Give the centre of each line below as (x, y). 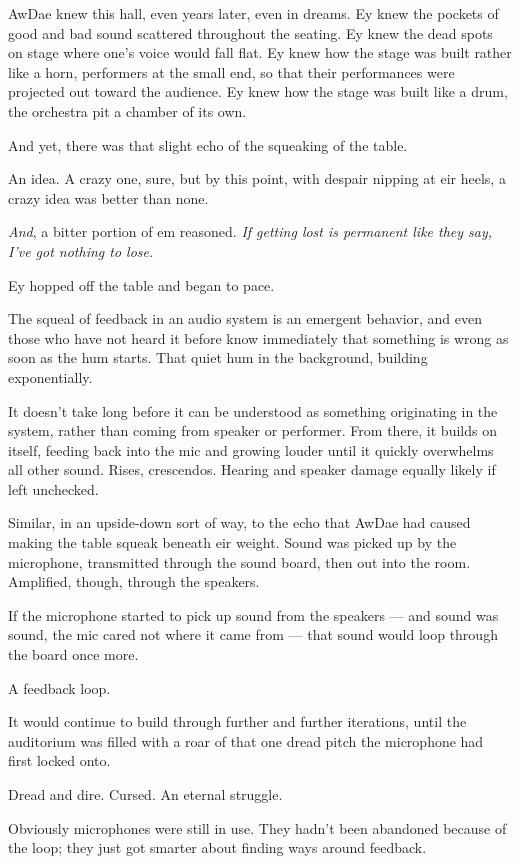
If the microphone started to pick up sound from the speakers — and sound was (253, 614)
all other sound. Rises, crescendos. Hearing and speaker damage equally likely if (252, 469)
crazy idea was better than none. (108, 197)
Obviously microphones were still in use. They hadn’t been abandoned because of (257, 827)
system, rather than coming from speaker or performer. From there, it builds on (252, 430)
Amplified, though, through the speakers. (134, 581)
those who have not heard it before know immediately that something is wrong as (258, 337)
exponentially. (50, 376)
